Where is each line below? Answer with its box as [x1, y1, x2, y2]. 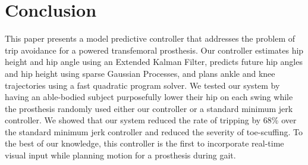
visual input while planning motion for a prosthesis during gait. [5, 149, 236, 161]
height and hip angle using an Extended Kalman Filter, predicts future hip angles [5, 55, 303, 68]
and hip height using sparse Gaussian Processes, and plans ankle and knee [5, 67, 275, 79]
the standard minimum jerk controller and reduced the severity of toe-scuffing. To [5, 125, 303, 138]
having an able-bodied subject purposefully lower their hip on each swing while [5, 91, 293, 103]
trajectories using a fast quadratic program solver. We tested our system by [5, 79, 280, 91]
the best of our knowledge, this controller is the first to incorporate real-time [5, 137, 284, 150]
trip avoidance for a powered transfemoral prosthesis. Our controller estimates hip [5, 43, 304, 56]
